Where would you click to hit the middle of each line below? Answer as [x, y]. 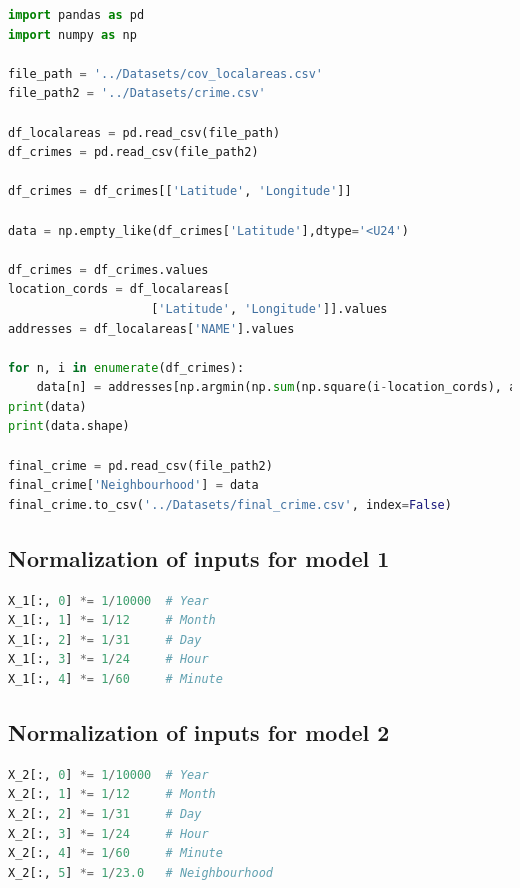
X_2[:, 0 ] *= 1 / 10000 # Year [108, 774]
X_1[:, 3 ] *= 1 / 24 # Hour [108, 659]
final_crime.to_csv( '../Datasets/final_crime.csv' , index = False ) [230, 504]
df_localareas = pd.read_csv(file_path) [144, 132]
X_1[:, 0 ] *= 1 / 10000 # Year [108, 600]
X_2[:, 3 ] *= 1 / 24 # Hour [108, 833]
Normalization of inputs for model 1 [199, 557]
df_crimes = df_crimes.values [108, 269]
